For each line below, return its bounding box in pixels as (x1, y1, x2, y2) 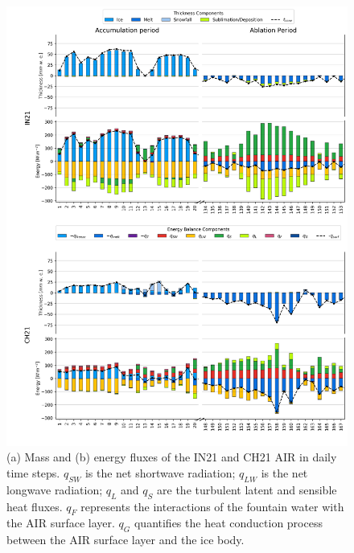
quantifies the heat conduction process (134, 514, 323, 531)
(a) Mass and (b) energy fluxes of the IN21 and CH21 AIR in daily (6, 449, 337, 465)
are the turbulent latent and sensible (157, 481, 337, 498)
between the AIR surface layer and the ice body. (6, 531, 245, 548)
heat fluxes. (6, 498, 63, 514)
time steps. (6, 465, 60, 481)
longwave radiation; (6, 481, 103, 498)
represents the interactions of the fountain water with (80, 498, 344, 514)
